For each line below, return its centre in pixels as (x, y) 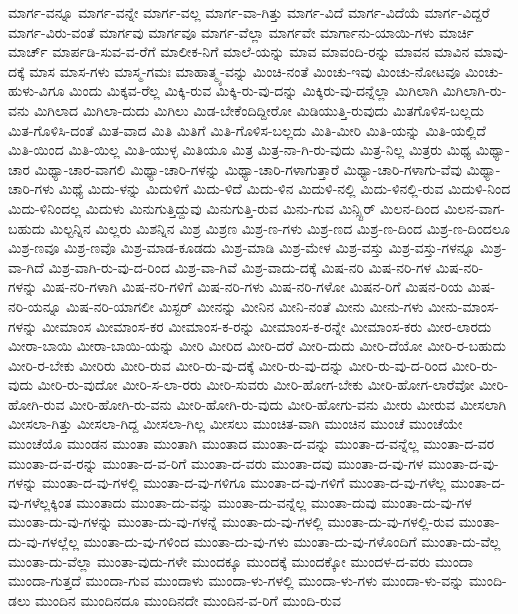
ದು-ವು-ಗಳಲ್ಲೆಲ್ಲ (43, 541)
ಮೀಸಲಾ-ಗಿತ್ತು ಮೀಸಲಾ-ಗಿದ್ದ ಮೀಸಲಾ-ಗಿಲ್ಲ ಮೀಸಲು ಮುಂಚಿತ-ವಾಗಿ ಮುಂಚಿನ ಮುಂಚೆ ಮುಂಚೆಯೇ (235, 423)
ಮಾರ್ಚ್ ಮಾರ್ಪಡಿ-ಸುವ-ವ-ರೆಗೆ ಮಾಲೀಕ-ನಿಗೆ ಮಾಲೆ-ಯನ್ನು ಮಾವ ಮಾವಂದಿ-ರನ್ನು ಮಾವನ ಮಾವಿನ (239, 51)
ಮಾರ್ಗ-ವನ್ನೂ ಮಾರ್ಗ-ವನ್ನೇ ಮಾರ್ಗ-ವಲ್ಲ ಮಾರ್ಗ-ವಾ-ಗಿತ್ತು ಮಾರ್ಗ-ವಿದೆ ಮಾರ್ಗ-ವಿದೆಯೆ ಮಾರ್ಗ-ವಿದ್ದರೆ (249, 12)
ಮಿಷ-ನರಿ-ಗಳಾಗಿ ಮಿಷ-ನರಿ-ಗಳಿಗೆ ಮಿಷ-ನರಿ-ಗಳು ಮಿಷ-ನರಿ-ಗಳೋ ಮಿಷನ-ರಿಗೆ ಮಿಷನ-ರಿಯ (252, 286)
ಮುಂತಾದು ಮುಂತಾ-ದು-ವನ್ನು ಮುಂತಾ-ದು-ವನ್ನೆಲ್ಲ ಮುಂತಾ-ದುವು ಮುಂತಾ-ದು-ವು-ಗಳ (274, 501)
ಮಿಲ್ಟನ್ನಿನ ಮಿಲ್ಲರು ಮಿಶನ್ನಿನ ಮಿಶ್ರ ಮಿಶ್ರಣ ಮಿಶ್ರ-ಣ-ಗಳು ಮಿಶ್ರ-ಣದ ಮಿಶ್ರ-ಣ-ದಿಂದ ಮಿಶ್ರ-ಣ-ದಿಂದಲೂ (279, 227)
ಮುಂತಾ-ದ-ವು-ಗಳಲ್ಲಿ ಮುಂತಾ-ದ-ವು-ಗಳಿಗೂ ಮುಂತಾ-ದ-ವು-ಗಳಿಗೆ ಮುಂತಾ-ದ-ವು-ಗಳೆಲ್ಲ (243, 482)
